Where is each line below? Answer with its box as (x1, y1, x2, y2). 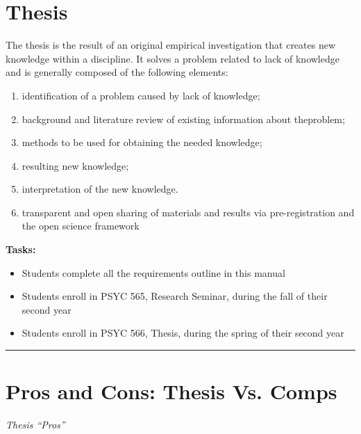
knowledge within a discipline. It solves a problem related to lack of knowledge (6, 51, 339, 65)
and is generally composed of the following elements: (6, 65, 228, 79)
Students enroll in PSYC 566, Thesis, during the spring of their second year (22, 325, 344, 340)
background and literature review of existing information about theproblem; (22, 111, 345, 126)
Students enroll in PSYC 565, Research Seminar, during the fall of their (22, 289, 328, 303)
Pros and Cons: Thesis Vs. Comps (6, 377, 337, 405)
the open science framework (22, 218, 140, 233)
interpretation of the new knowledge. (22, 182, 178, 196)
